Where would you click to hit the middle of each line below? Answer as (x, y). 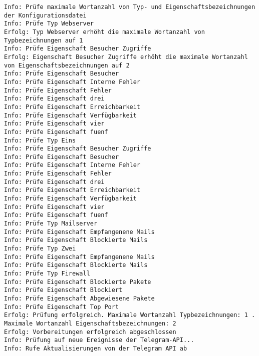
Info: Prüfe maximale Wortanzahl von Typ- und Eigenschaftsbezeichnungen (130, 7)
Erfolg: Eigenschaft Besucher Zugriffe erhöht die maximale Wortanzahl (126, 57)
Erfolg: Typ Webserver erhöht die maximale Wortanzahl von (104, 32)
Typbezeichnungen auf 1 (44, 40)
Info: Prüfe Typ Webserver (49, 24)
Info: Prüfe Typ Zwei (40, 249)
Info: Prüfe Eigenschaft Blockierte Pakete (78, 282)
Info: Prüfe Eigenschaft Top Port (62, 307)
